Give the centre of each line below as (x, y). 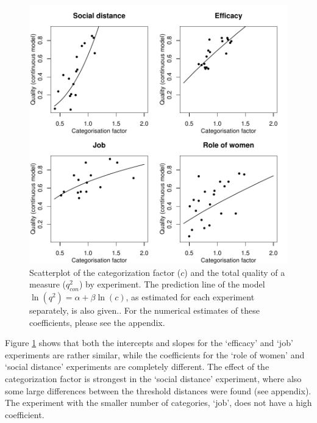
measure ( (48, 284)
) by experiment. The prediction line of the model (172, 284)
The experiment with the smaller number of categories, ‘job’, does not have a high (158, 403)
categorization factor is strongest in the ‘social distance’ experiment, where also (153, 378)
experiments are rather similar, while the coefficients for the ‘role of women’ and (155, 354)
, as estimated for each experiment (190, 296)
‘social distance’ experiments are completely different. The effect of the (137, 367)
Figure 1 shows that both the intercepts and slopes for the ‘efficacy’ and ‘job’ (149, 343)
